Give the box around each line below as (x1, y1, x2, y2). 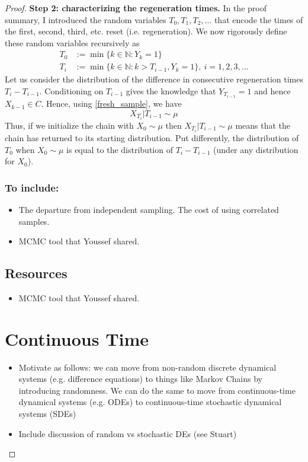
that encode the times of (214, 13, 303, 26)
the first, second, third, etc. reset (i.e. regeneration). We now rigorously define (5, 25, 287, 37)
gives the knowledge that (126, 85, 216, 97)
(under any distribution (213, 143, 299, 155)
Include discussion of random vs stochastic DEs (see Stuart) (18, 427, 237, 439)
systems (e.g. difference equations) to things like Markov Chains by (18, 372, 262, 385)
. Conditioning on (39, 85, 104, 97)
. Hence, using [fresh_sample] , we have (41, 97, 182, 110)
